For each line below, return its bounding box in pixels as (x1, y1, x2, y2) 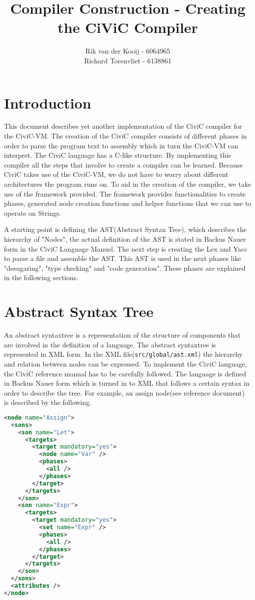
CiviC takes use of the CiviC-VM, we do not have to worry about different (4, 169, 228, 179)
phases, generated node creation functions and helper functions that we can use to (4, 198, 252, 208)
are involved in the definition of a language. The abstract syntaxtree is (4, 339, 216, 349)
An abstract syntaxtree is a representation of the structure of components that (4, 330, 241, 340)
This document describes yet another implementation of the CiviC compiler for (4, 121, 242, 131)
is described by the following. (4, 397, 91, 407)
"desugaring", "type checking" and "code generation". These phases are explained (4, 262, 246, 273)
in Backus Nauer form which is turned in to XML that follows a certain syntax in (4, 378, 250, 388)
